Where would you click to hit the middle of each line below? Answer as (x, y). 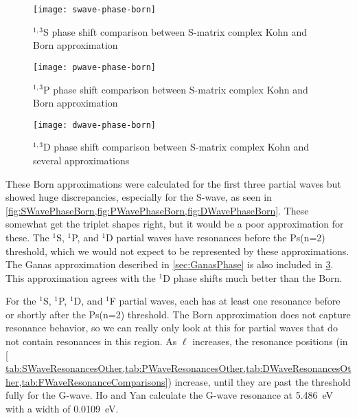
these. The (27, 237)
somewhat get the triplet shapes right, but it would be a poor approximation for (175, 224)
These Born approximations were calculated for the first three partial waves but (173, 183)
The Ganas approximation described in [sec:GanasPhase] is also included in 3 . (170, 264)
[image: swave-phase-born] (94, 10)
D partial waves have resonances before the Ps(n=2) (216, 237)
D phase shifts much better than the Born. (253, 277)
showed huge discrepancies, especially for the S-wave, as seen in (139, 197)
